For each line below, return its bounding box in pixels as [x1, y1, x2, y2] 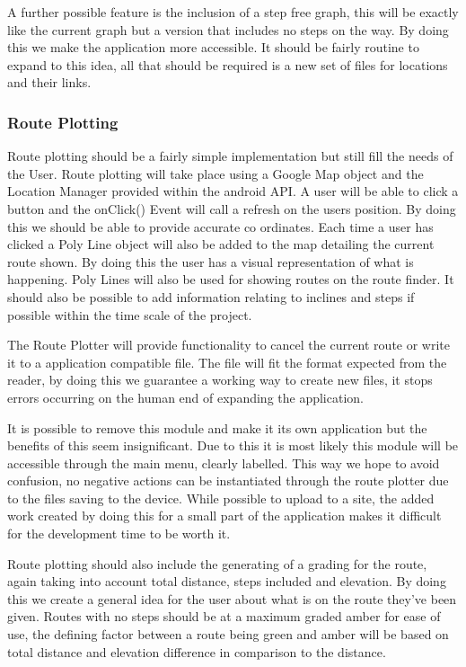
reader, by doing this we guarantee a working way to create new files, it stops [7, 370, 433, 389]
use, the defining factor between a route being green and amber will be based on [7, 625, 449, 644]
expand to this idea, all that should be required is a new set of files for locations [7, 55, 448, 74]
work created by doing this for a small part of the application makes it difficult [7, 506, 442, 525]
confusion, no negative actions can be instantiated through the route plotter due [7, 471, 449, 490]
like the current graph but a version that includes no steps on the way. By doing [7, 20, 449, 39]
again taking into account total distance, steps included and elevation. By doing [7, 572, 446, 591]
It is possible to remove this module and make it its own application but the [7, 418, 427, 437]
